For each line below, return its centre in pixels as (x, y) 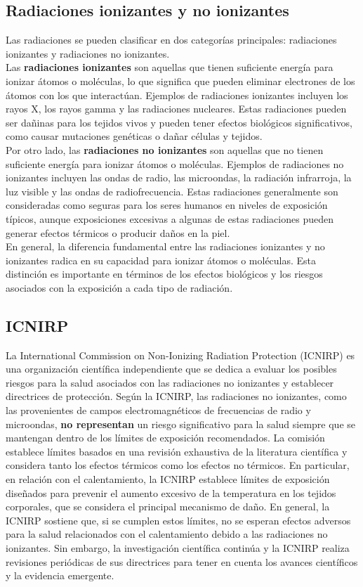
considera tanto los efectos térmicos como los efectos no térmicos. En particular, (178, 465)
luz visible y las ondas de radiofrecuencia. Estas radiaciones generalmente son (172, 191)
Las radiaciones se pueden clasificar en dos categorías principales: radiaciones (171, 40)
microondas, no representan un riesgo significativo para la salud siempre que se (180, 424)
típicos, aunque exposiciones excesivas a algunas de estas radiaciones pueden (170, 218)
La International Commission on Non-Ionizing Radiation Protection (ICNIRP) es (180, 355)
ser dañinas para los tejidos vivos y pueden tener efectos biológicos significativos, (179, 122)
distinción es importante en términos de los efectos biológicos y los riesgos (164, 274)
